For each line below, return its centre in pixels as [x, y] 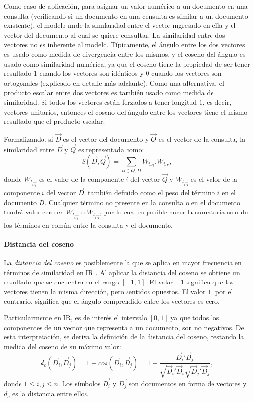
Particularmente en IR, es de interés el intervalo [76, 318]
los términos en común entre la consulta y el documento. [88, 225]
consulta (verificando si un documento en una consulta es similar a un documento [126, 15]
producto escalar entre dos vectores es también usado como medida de [109, 92]
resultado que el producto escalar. [54, 121]
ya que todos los [195, 318]
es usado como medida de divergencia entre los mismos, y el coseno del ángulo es [125, 54]
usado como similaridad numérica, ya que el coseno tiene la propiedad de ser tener [127, 63]
